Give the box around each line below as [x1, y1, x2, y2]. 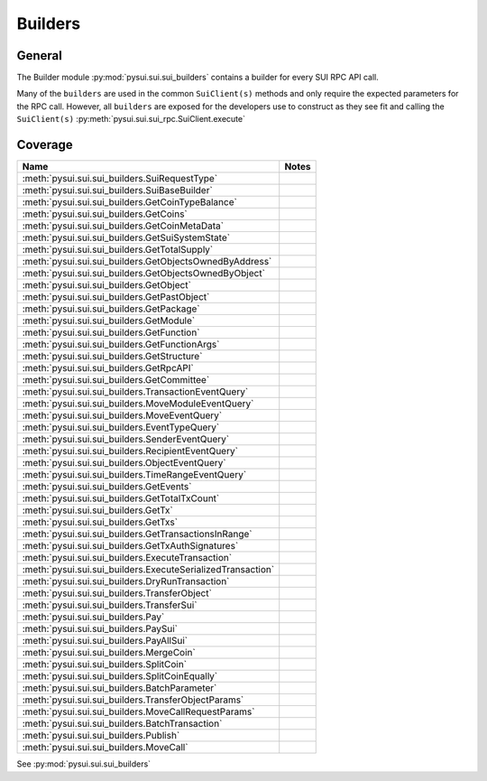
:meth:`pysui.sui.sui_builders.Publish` [22, 730, 180, 742]
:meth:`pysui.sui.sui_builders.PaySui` [22, 623, 178, 636]
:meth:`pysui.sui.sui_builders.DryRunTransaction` [22, 575, 230, 588]
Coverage [16, 137, 73, 153]
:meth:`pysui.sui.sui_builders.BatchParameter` [22, 682, 217, 694]
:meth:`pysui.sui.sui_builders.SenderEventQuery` [22, 433, 230, 446]
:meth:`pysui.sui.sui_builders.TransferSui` [22, 599, 198, 611]
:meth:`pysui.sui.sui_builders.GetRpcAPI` [22, 362, 194, 375]
